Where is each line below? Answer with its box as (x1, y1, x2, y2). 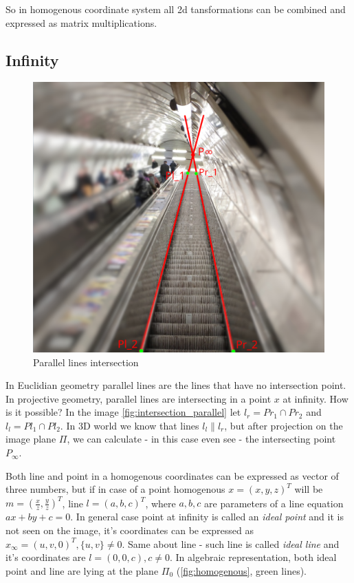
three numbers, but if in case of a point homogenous (5, 482, 225, 496)
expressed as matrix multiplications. (5, 15, 157, 30)
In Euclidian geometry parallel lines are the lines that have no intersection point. (5, 378, 346, 392)
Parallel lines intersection (33, 354, 139, 369)
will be (294, 482, 323, 496)
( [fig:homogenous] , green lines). (176, 563, 307, 577)
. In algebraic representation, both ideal (169, 550, 337, 564)
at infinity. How (283, 391, 349, 405)
